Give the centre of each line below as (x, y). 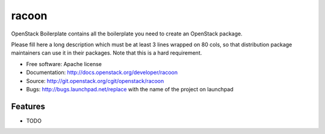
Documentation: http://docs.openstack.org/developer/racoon (102, 73)
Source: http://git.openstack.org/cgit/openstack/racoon (95, 81)
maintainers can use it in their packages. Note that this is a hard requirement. (107, 53)
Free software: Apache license (64, 64)
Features (28, 106)
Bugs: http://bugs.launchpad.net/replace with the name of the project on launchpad (130, 89)
